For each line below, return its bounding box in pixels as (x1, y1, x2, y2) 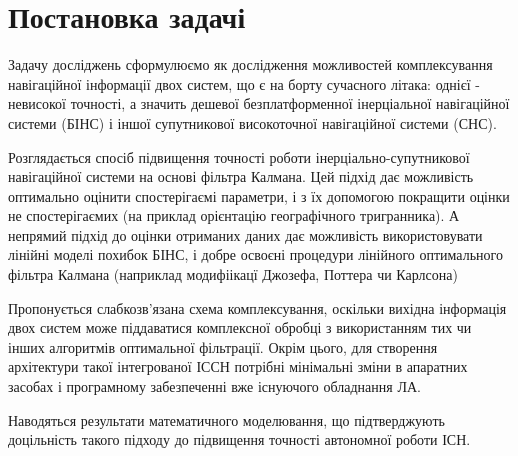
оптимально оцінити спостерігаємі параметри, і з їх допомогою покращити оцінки (8, 185, 510, 206)
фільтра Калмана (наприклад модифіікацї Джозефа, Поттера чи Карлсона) (8, 264, 458, 285)
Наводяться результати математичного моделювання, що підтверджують (8, 409, 445, 430)
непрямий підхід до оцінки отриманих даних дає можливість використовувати (8, 224, 483, 245)
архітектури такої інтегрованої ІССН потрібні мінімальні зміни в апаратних (8, 356, 468, 377)
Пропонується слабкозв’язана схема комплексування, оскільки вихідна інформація (8, 297, 507, 318)
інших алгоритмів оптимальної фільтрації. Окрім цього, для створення (8, 336, 438, 357)
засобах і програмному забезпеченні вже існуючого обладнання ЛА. (8, 376, 421, 397)
